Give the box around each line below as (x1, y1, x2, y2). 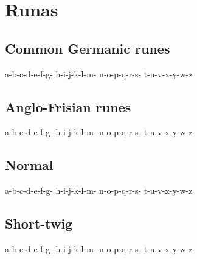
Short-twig (5, 214, 73, 233)
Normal (5, 155, 54, 174)
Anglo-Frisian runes (5, 97, 131, 116)
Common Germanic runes (5, 38, 170, 57)
